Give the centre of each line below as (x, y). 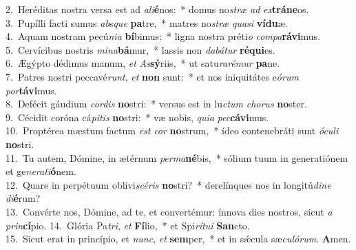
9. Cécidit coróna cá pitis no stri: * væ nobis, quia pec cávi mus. (137, 117)
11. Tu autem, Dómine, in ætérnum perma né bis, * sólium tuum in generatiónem (177, 157)
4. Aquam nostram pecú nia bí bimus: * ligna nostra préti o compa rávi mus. (163, 36)
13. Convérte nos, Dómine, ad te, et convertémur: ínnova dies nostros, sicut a (169, 211)
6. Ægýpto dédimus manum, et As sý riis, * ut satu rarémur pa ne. (143, 63)
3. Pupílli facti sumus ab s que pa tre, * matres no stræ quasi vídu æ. (147, 22)
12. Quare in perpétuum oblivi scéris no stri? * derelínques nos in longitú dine (168, 184)
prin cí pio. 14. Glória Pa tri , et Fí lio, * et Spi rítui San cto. (128, 225)
